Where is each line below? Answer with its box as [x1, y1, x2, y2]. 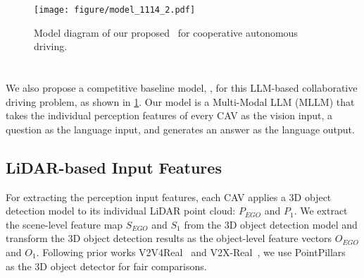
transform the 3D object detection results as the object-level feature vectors [6, 231, 332, 246]
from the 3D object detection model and [184, 217, 358, 231]
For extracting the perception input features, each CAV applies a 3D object [6, 189, 332, 204]
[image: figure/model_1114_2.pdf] [34, 5, 196, 15]
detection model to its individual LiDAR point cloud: [6, 203, 236, 218]
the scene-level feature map [6, 217, 123, 231]
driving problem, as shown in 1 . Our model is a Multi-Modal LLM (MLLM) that [6, 94, 355, 109]
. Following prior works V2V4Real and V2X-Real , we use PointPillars [36, 244, 346, 259]
